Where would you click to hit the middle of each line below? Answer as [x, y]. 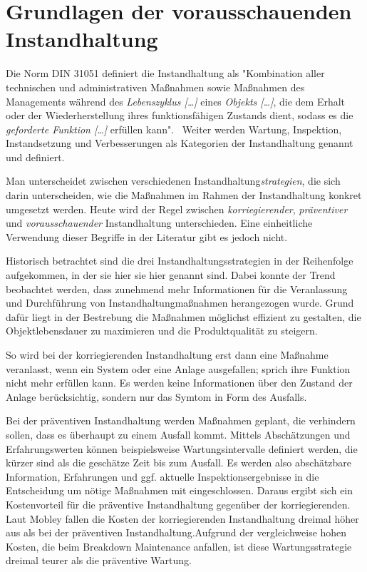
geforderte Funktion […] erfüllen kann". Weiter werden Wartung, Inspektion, [174, 129]
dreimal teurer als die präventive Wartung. [99, 560]
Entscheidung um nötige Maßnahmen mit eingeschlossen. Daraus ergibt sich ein [180, 490]
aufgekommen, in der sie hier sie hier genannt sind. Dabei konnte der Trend [171, 275]
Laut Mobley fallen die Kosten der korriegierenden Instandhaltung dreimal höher [182, 518]
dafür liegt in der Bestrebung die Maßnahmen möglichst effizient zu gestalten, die [183, 316]
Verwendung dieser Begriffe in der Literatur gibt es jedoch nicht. [147, 236]
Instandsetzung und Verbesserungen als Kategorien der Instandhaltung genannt [180, 143]
